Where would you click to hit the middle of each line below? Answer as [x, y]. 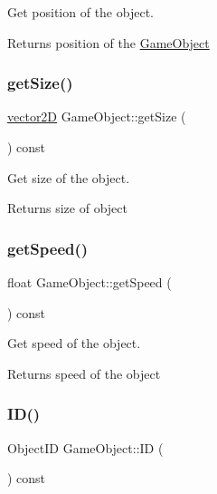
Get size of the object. [69, 177]
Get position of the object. [80, 12]
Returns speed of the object [84, 373]
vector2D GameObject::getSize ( [97, 116]
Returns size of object [67, 208]
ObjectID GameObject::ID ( [85, 447]
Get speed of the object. [74, 343]
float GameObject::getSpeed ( [90, 282]
